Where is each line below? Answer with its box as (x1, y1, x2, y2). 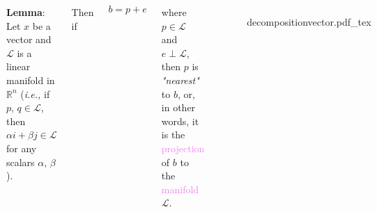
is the (161, 127, 185, 142)
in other (161, 100, 196, 115)
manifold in (6, 72, 55, 87)
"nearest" (161, 72, 199, 87)
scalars (6, 154, 35, 169)
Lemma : (6, 5, 45, 19)
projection (161, 140, 205, 155)
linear (6, 59, 31, 74)
